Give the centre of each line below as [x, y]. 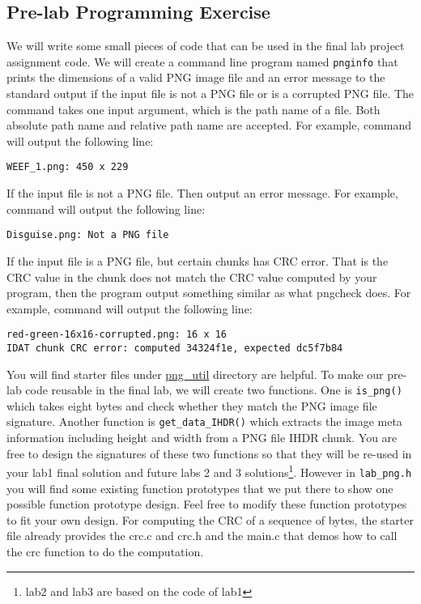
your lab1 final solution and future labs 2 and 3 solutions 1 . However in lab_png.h [209, 471]
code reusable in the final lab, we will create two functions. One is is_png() [214, 390]
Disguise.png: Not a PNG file [88, 235]
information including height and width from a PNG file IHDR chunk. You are [202, 438]
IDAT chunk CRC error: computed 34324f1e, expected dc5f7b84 [175, 348]
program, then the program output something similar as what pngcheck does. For [209, 293]
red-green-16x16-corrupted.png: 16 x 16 [117, 335]
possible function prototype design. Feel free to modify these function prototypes [207, 504]
